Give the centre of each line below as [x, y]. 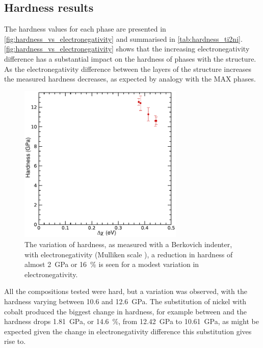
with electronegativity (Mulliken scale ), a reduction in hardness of [129, 254]
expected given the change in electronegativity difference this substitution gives [128, 331]
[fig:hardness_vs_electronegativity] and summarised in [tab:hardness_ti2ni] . [123, 38]
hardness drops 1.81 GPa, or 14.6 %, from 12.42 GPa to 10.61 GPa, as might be [131, 321]
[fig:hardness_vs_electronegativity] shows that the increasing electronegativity [127, 49]
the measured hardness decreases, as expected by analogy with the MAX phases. [130, 79]
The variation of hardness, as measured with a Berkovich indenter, [128, 244]
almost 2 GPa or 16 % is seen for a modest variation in [112, 264]
